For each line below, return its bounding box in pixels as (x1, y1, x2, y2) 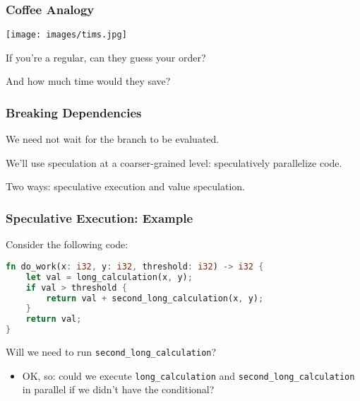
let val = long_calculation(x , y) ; (25, 272, 193, 282)
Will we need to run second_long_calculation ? (6, 344, 217, 359)
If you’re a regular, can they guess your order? (6, 50, 206, 64)
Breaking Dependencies (6, 103, 142, 121)
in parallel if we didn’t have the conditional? (22, 382, 215, 397)
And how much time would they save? (6, 74, 171, 88)
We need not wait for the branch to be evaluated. (6, 132, 220, 146)
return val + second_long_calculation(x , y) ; (46, 293, 264, 303)
